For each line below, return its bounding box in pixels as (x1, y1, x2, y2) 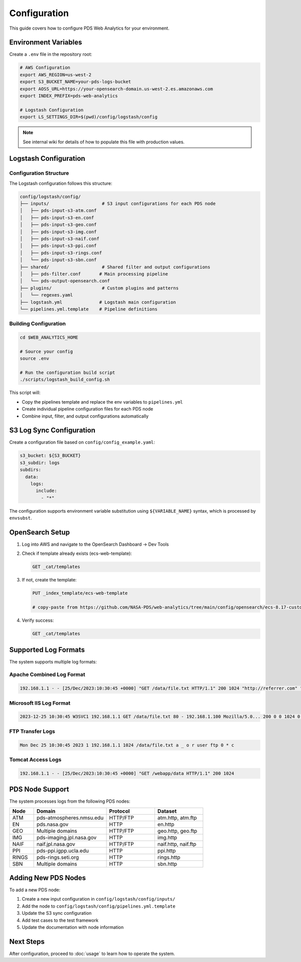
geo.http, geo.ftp (157, 827, 198, 834)
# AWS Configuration (20, 65, 70, 70)
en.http (157, 821, 175, 828)
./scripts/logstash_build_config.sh (20, 377, 110, 382)
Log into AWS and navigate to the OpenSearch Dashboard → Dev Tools (22, 541, 169, 547)
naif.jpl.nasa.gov (36, 840, 75, 847)
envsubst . (9, 515, 32, 521)
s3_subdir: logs (20, 460, 60, 465)
